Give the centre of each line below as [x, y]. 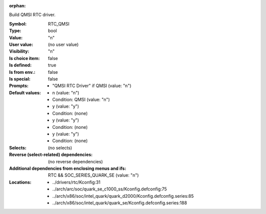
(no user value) [63, 44]
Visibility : [19, 51]
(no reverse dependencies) [75, 161]
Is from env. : [22, 72]
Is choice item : [24, 58]
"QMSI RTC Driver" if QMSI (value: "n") [92, 86]
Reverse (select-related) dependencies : [51, 154]
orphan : [17, 6]
